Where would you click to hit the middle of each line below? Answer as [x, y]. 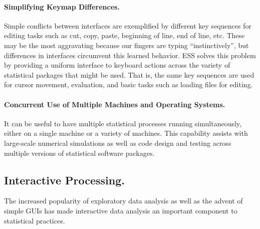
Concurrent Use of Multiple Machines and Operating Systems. [115, 104]
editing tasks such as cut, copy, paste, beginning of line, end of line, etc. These [124, 35]
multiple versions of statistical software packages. [79, 153]
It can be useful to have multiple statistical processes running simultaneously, [123, 123]
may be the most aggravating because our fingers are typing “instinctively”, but [126, 45]
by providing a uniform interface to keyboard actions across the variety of [117, 65]
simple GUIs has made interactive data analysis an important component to [121, 210]
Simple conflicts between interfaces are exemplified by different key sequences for [128, 25]
